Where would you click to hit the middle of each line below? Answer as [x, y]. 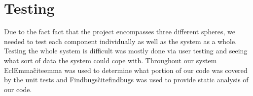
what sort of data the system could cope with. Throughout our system [110, 60]
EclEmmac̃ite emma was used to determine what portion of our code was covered [126, 70]
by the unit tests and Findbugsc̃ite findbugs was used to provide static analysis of [126, 80]
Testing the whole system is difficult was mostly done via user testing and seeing [126, 51]
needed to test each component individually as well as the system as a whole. [121, 41]
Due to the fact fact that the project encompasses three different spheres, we [120, 32]
